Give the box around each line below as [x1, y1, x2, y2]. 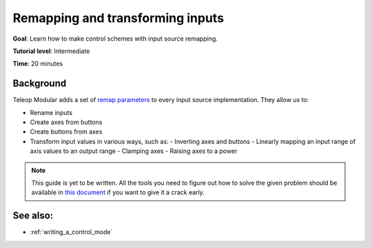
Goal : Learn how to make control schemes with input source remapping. [12, 34, 218, 43]
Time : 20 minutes [12, 59, 63, 68]
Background [12, 78, 67, 90]
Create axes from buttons [30, 118, 103, 127]
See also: [12, 210, 54, 222]
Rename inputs [30, 108, 72, 116]
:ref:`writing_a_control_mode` [30, 228, 113, 236]
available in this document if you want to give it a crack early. [31, 188, 205, 196]
